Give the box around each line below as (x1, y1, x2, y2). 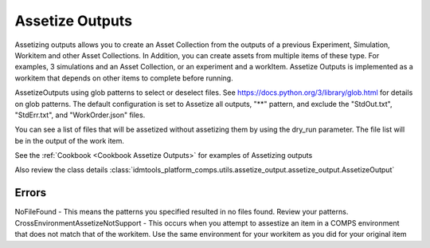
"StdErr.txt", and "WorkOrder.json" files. (14, 110, 146, 120)
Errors (14, 186, 47, 199)
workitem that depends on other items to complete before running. (14, 73, 234, 83)
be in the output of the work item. (14, 136, 125, 145)
